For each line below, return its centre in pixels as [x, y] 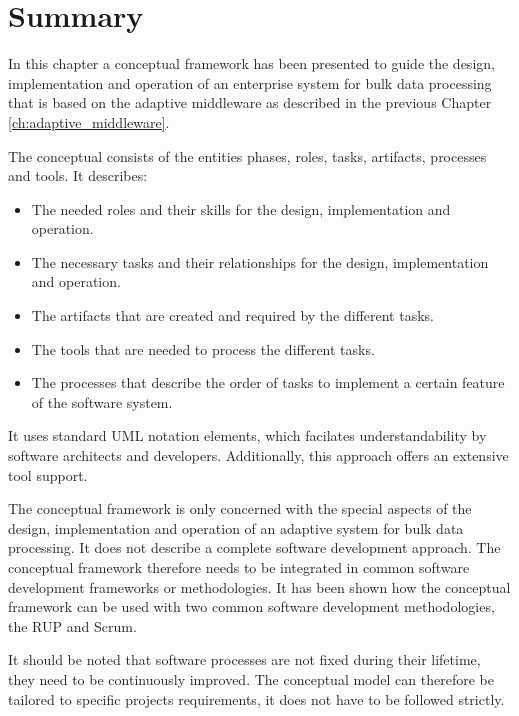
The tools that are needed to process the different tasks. [203, 348]
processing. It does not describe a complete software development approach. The [254, 547]
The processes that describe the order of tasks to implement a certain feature [268, 382]
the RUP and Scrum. [72, 625]
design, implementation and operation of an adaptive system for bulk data [236, 527]
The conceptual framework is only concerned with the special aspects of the [240, 508]
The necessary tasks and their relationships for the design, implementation [260, 261]
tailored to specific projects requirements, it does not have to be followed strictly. [256, 698]
